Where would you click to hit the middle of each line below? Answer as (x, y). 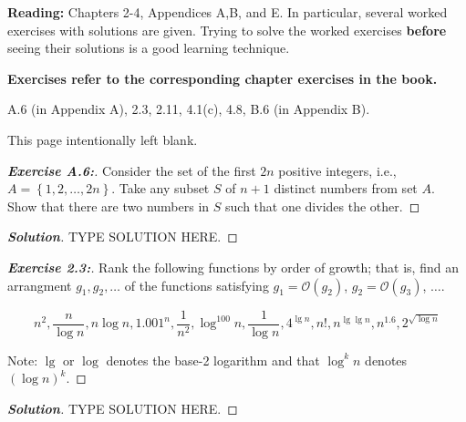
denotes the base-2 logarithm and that (213, 360)
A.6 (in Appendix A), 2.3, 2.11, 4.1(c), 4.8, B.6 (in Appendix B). (189, 109)
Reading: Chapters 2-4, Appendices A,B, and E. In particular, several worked (228, 12)
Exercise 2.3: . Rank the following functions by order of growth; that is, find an (233, 267)
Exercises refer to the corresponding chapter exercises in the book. (223, 78)
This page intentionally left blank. (103, 139)
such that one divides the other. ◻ (323, 206)
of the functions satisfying (197, 285)
